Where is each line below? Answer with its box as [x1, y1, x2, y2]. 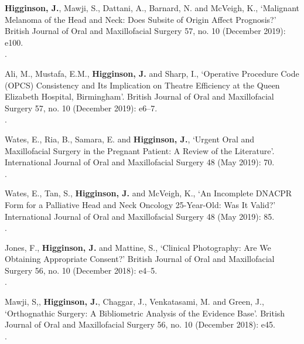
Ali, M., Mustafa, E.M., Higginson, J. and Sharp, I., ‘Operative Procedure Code [5, 67, 299, 79]
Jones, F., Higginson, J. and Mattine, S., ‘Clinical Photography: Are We [5, 241, 271, 253]
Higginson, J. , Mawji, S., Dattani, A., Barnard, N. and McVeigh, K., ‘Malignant [5, 2, 299, 13]
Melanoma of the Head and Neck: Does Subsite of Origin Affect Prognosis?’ [5, 13, 276, 25]
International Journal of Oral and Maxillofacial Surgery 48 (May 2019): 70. [5, 156, 275, 168]
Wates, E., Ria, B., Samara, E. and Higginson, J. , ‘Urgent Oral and [5, 132, 255, 145]
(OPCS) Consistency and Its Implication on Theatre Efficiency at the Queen [5, 79, 280, 91]
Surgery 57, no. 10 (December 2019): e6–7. [5, 101, 158, 114]
